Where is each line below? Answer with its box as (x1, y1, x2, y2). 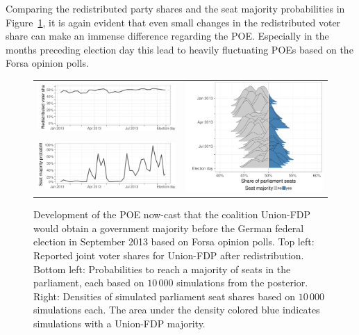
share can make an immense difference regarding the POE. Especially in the (6, 28, 329, 43)
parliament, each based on (33, 275, 144, 290)
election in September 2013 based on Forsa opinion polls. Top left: (33, 234, 315, 249)
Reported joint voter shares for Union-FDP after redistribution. (33, 247, 304, 262)
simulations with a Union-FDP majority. (33, 316, 206, 330)
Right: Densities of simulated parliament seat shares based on (33, 288, 296, 303)
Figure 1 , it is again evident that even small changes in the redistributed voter (6, 15, 341, 29)
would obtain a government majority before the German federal (33, 220, 304, 235)
